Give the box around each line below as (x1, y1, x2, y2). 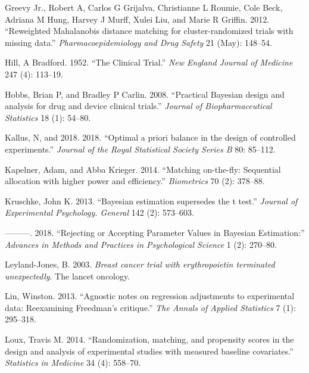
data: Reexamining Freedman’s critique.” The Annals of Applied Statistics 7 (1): (5, 301, 296, 313)
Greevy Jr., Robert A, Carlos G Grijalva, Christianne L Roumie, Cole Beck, (5, 1, 283, 13)
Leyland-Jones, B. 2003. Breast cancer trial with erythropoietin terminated (5, 258, 275, 271)
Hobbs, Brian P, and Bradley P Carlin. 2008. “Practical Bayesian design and (5, 88, 285, 100)
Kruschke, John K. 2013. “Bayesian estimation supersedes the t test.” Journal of (5, 194, 298, 207)
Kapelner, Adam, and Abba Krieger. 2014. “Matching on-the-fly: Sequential (5, 163, 281, 175)
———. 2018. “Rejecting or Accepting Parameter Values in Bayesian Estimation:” (5, 226, 305, 238)
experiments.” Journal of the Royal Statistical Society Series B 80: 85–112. (5, 142, 276, 155)
